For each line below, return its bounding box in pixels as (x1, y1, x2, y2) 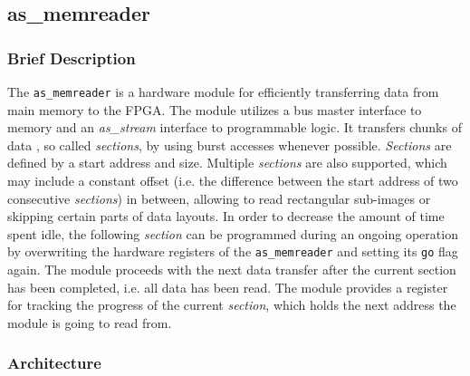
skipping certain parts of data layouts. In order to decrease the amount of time (7, 207, 445, 226)
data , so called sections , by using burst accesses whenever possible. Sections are (7, 135, 452, 154)
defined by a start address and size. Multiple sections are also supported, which (7, 153, 447, 172)
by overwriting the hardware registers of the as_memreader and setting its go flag (7, 242, 458, 261)
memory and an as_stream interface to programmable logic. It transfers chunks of (7, 118, 462, 137)
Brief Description (7, 46, 136, 69)
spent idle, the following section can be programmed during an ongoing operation (7, 224, 458, 243)
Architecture (7, 352, 101, 374)
